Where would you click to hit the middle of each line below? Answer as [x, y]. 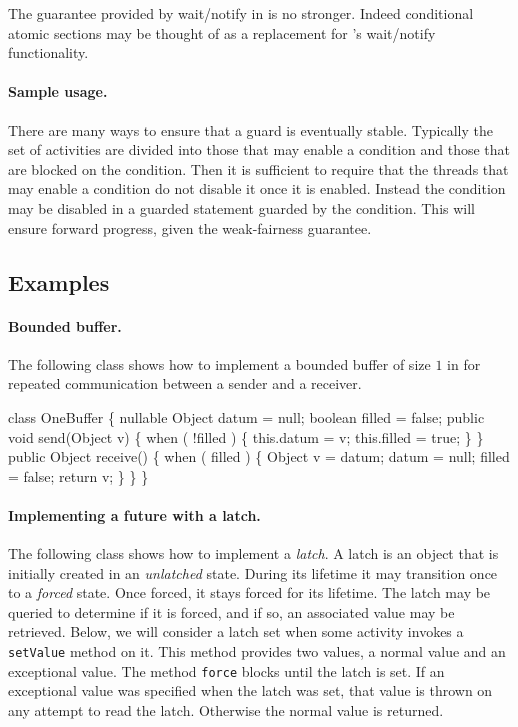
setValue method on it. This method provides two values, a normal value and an [257, 651]
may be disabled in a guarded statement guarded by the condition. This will [241, 207]
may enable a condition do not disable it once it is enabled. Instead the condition [257, 188]
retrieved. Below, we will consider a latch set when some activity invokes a [236, 631]
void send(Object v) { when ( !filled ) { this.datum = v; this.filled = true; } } [246, 436]
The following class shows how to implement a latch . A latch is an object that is [253, 553]
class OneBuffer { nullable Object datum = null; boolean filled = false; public [246, 416]
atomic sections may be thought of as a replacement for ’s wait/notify [222, 32]
